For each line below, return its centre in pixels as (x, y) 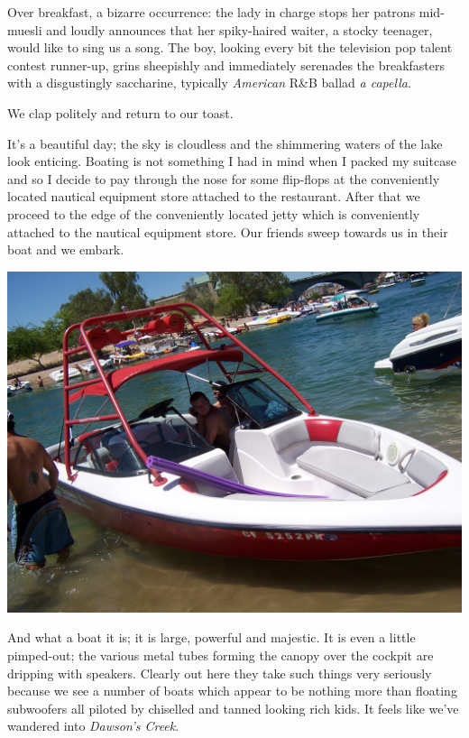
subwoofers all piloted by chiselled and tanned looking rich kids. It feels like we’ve (233, 708)
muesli (25, 29)
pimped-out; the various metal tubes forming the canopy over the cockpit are (221, 655)
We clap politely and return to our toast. (120, 112)
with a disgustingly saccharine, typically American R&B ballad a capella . (209, 83)
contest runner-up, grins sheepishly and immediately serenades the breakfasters (226, 65)
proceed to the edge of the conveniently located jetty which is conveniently (214, 213)
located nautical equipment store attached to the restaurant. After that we (214, 196)
